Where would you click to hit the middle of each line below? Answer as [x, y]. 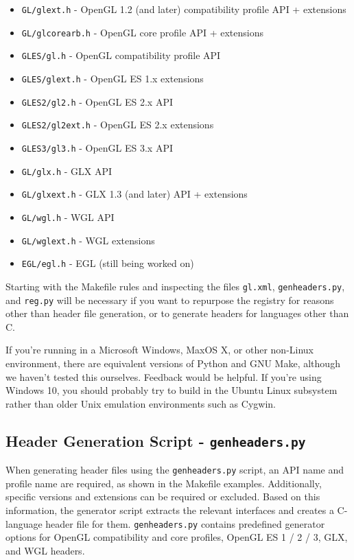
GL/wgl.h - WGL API [68, 217]
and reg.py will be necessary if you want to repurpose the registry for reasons [170, 300]
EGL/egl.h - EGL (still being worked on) [108, 263]
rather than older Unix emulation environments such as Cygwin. [141, 403]
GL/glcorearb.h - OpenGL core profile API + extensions [142, 32]
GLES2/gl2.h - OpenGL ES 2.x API [97, 101]
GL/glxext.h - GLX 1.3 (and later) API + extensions [134, 194]
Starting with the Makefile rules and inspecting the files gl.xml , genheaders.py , [175, 286]
